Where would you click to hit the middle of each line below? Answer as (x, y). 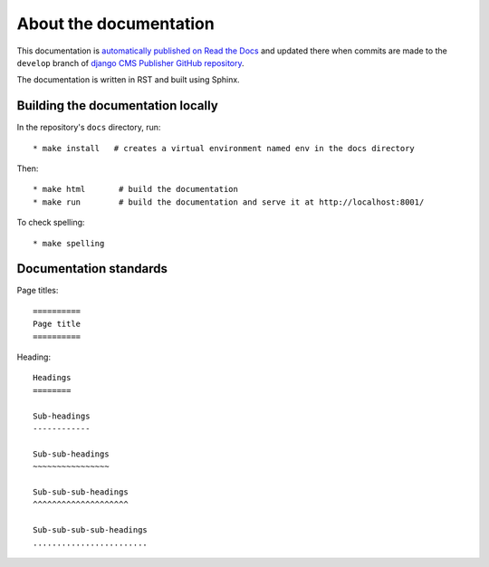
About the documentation (115, 24)
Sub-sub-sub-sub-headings (91, 530)
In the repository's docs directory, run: (89, 128)
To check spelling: (51, 223)
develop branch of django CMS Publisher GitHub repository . (130, 62)
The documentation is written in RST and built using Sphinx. (128, 80)
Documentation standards (92, 269)
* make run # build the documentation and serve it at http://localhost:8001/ (229, 202)
